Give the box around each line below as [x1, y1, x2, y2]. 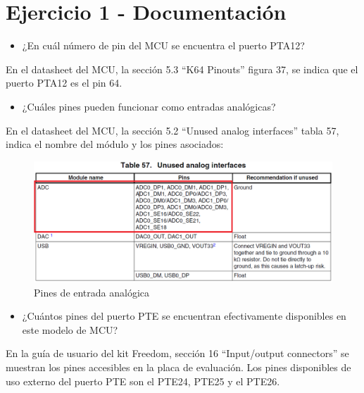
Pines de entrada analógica [34, 285, 150, 299]
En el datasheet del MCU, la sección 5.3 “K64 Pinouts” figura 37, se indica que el [6, 61, 358, 76]
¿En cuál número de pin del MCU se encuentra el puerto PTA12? [22, 38, 305, 53]
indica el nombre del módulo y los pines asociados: [6, 137, 224, 151]
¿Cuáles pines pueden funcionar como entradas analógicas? [22, 99, 276, 113]
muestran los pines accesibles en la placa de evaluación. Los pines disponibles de [6, 359, 351, 374]
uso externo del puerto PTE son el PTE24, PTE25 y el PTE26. [6, 373, 280, 388]
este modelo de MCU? [22, 322, 118, 337]
